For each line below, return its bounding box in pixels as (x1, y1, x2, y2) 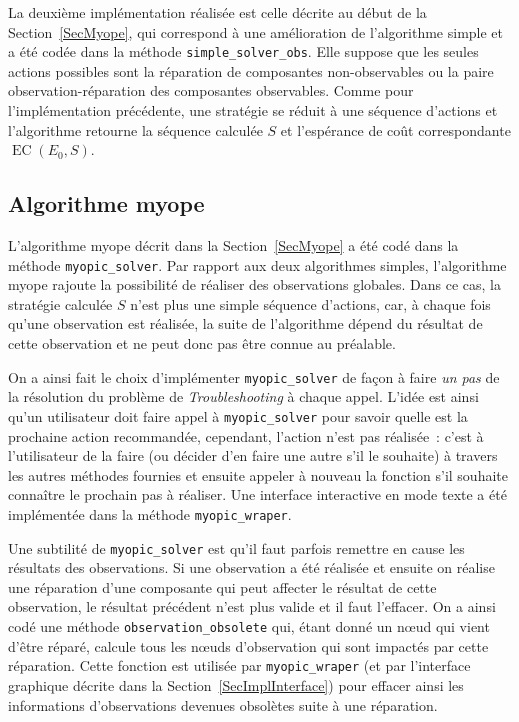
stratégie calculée (8, 293, 113, 314)
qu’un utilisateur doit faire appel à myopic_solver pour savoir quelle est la (8, 405, 468, 426)
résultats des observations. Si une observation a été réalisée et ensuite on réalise (8, 557, 495, 578)
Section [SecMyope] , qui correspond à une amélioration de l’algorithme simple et (8, 21, 504, 42)
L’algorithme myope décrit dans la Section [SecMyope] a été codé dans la (8, 235, 459, 256)
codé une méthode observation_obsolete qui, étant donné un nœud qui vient (8, 616, 490, 637)
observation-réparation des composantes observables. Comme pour (8, 80, 414, 101)
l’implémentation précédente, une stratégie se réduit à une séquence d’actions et (8, 100, 498, 121)
